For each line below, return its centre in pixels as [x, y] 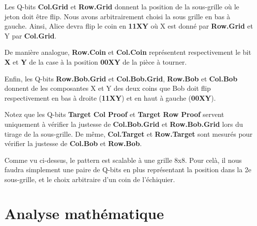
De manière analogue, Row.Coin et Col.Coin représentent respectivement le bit [128, 52]
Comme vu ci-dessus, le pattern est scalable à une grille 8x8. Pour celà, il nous [123, 160]
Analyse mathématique [84, 213]
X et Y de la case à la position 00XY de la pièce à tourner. [96, 61]
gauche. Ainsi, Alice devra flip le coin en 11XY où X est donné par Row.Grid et [129, 26]
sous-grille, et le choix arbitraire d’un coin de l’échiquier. [90, 179]
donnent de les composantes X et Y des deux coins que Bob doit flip [108, 88]
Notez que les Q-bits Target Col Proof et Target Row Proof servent [114, 114]
